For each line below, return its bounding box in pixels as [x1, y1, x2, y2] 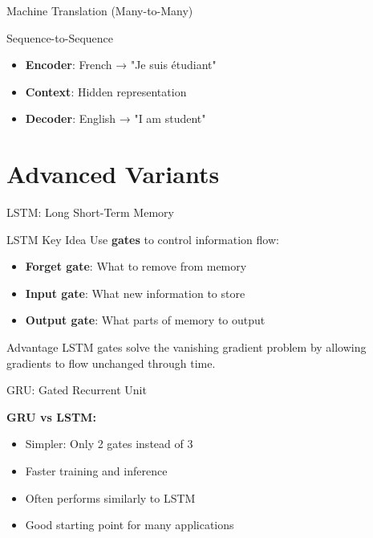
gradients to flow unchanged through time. [6, 354, 216, 371]
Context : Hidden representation [25, 83, 187, 100]
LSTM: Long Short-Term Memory [6, 204, 174, 221]
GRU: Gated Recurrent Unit [6, 381, 147, 398]
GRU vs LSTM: [6, 408, 96, 425]
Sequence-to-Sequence [6, 29, 113, 46]
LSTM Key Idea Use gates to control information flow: [6, 230, 279, 247]
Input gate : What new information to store [25, 284, 245, 301]
